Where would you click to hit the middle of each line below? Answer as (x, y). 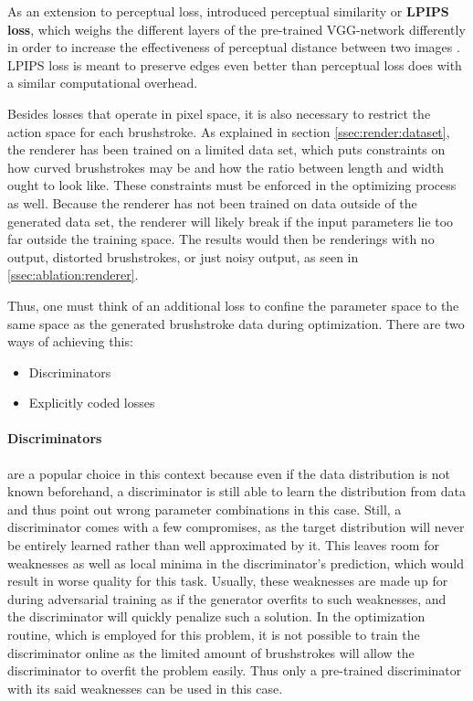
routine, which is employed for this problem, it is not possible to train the (214, 635)
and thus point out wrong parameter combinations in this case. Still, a (205, 509)
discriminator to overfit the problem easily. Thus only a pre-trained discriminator (235, 670)
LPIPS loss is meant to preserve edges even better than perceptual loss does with (235, 64)
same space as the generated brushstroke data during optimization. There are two (236, 323)
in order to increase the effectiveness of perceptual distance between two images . (234, 47)
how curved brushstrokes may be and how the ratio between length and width (226, 167)
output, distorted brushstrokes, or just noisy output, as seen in (183, 256)
